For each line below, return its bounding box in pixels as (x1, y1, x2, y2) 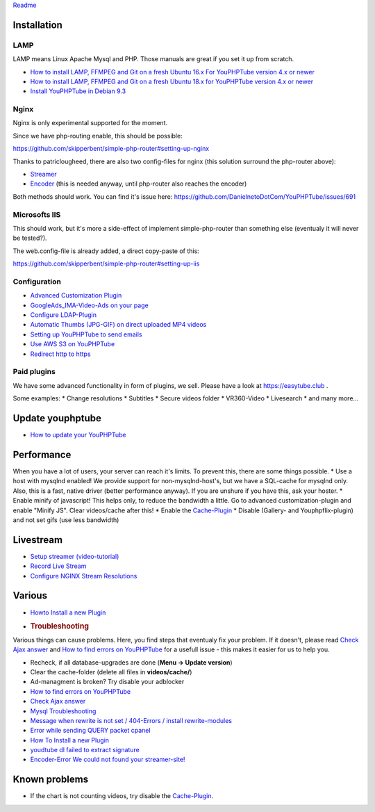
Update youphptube (12, 412, 102, 424)
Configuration (12, 277, 62, 286)
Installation (12, 19, 62, 31)
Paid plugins (12, 367, 56, 377)
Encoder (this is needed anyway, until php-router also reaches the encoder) (30, 179, 247, 188)
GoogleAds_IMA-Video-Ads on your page (30, 301, 149, 309)
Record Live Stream (30, 562, 87, 570)
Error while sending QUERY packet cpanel (30, 726, 151, 735)
